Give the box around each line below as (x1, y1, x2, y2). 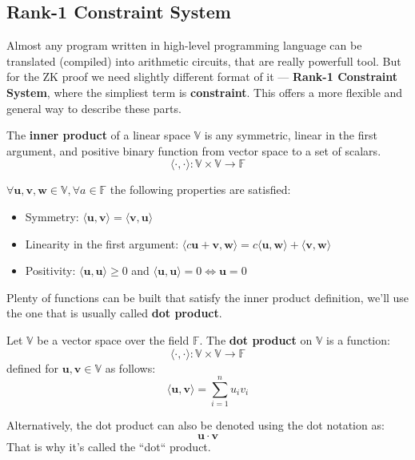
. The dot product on (199, 331, 313, 348)
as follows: (105, 359, 156, 376)
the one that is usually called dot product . (6, 305, 222, 321)
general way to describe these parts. (6, 99, 182, 116)
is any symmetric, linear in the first (204, 127, 377, 143)
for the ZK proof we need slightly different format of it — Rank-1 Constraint (6, 68, 398, 85)
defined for (6, 359, 59, 376)
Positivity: (25, 262, 76, 279)
